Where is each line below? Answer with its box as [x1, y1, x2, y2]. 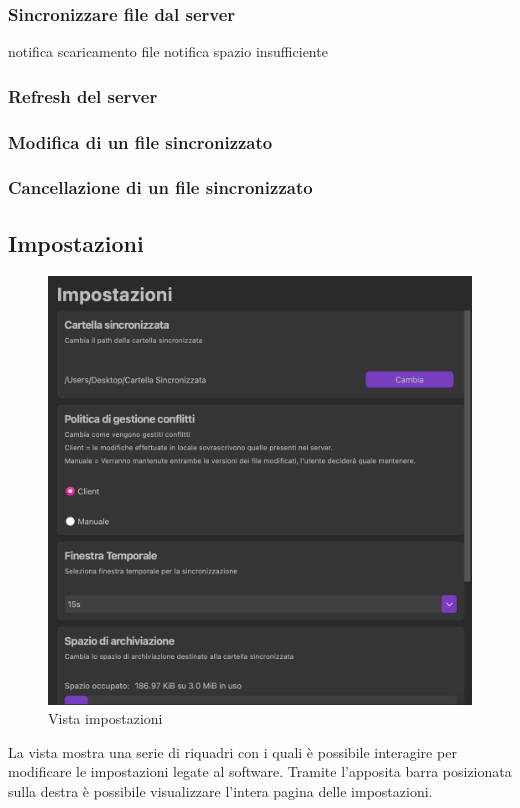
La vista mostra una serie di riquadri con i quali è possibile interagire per [8, 741, 457, 762]
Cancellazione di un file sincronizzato [8, 175, 313, 200]
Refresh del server [8, 83, 158, 108]
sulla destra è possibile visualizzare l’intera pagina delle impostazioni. [8, 780, 433, 801]
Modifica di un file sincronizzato [8, 129, 273, 154]
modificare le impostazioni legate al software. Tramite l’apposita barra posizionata [8, 761, 512, 782]
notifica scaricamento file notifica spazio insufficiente [8, 41, 328, 62]
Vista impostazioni [48, 708, 163, 729]
